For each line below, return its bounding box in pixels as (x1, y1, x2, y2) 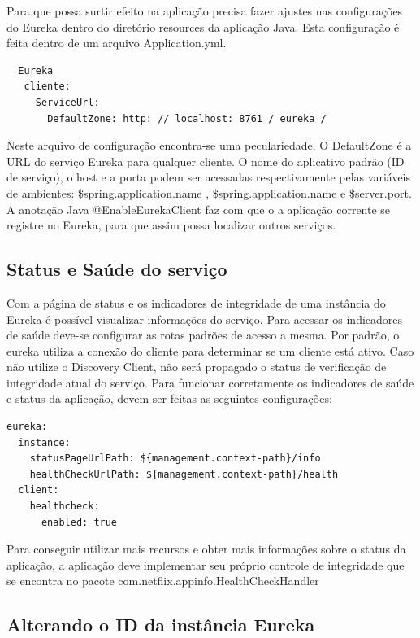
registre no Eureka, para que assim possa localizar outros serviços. (6, 216, 336, 234)
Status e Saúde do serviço (6, 256, 227, 282)
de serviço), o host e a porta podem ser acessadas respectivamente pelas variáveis (6, 168, 411, 186)
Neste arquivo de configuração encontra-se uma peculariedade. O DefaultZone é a (6, 137, 412, 154)
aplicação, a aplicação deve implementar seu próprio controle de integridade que (6, 556, 405, 573)
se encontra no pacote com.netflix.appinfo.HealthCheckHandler (6, 572, 319, 589)
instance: (18, 436, 71, 448)
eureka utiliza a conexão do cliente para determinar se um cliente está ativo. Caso (6, 342, 414, 359)
